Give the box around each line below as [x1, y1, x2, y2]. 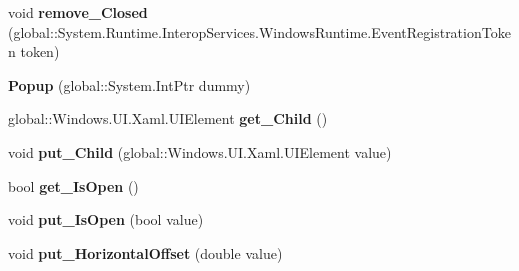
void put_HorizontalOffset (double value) [8, 242, 283, 263]
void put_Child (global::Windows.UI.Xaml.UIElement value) [8, 141, 392, 162]
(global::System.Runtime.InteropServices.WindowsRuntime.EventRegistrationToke [8, 21, 511, 42]
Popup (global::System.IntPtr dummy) [8, 74, 251, 95]
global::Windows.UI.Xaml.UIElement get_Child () [8, 108, 328, 129]
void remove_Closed [8, 2, 148, 22]
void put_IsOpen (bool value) [8, 209, 204, 230]
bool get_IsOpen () [8, 175, 139, 196]
